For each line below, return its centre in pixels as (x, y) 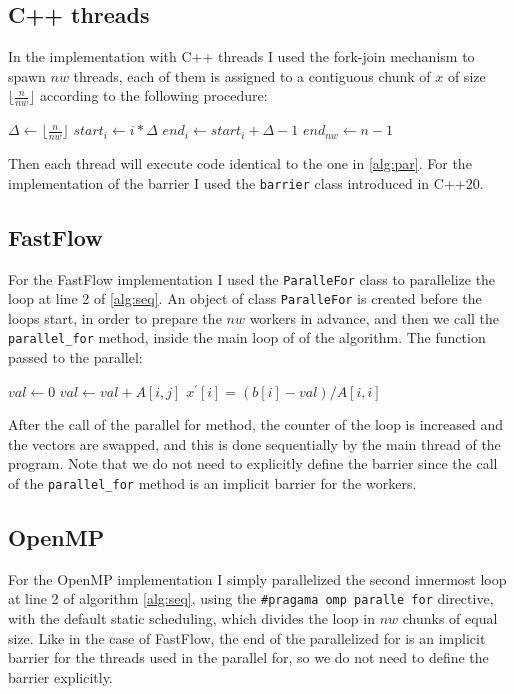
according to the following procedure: (154, 95)
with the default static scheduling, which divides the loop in (191, 618)
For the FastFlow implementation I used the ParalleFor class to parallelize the (252, 278)
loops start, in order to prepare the (115, 317)
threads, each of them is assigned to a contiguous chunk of (252, 75)
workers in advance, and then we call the (374, 317)
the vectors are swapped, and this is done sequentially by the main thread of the (254, 443)
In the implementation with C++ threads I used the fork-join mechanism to (241, 56)
